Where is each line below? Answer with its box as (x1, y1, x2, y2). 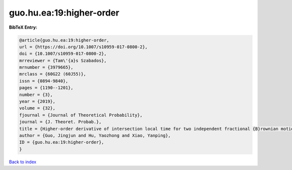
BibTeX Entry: (9, 24, 37, 30)
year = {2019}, (19, 99, 55, 104)
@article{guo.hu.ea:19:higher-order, (19, 37, 109, 43)
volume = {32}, (19, 105, 55, 111)
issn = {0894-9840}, (19, 78, 68, 84)
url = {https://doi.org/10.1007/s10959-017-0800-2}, (19, 44, 148, 50)
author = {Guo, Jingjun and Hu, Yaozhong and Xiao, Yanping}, (19, 133, 171, 138)
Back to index (9, 159, 36, 165)
